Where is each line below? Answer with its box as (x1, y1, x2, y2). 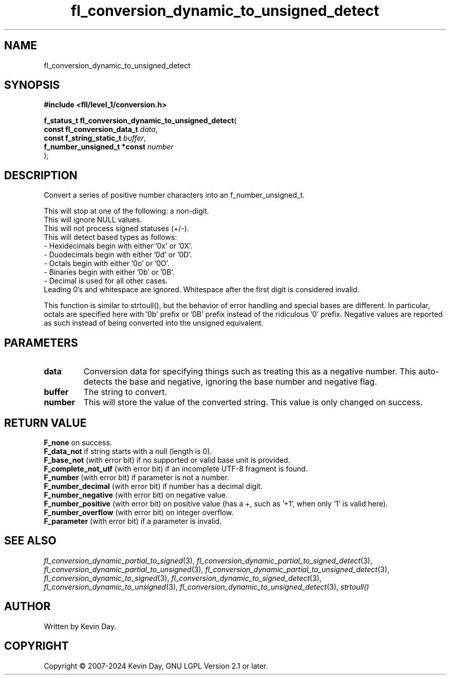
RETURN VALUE (4, 416, 87, 429)
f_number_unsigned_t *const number (44, 142, 174, 152)
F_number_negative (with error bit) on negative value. (44, 490, 228, 499)
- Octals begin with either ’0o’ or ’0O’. (44, 259, 170, 268)
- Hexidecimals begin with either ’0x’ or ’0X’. (44, 241, 193, 251)
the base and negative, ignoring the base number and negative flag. (115, 376, 377, 387)
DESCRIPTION (4, 168, 78, 182)
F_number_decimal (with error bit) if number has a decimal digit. (44, 481, 263, 491)
